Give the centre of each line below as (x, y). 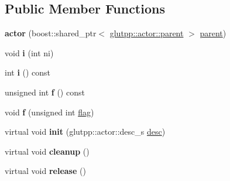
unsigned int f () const (45, 92)
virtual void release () (45, 171)
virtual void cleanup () (47, 151)
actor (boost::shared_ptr (51, 33)
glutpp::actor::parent (147, 33)
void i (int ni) (29, 52)
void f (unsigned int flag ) (49, 112)
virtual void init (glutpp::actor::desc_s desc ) (85, 132)
